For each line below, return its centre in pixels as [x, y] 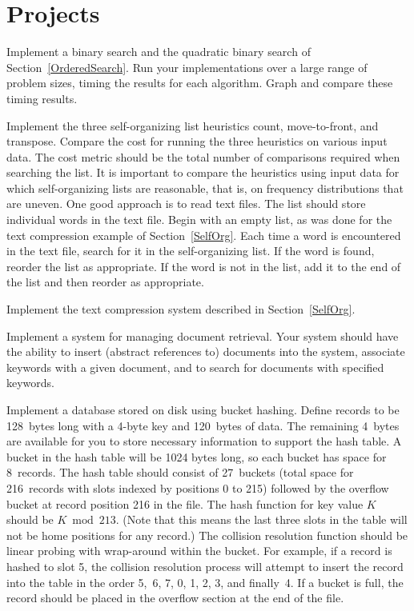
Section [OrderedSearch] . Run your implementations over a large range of [187, 67]
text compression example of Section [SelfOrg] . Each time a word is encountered [204, 235]
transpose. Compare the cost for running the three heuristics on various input [197, 141]
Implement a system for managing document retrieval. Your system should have [203, 335]
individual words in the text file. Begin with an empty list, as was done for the [199, 220]
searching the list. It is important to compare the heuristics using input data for [203, 172]
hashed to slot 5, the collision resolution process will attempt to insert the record [205, 566]
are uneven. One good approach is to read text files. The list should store [186, 204]
